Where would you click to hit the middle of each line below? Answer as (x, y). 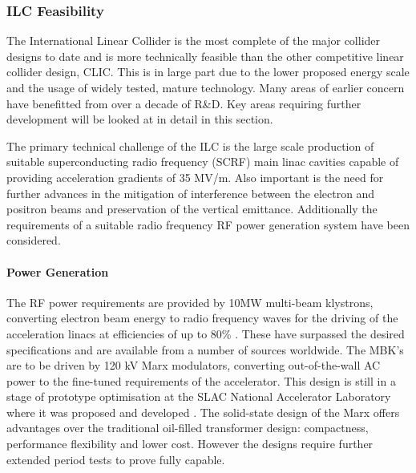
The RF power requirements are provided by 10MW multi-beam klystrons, (190, 302)
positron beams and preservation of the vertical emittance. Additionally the (192, 209)
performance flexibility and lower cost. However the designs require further (190, 444)
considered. (34, 240)
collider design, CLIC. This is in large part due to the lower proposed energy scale (208, 72)
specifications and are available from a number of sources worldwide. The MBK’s (205, 349)
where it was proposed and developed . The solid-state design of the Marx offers (203, 412)
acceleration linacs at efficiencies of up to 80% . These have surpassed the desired (206, 333)
